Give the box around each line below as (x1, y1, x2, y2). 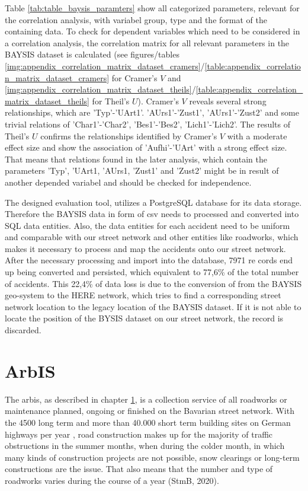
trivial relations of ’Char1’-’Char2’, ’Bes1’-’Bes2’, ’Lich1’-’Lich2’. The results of (5, 117, 291, 130)
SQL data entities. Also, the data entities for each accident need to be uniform (5, 219, 290, 231)
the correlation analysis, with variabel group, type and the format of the (5, 13, 267, 25)
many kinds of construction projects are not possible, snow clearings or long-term (5, 451, 300, 463)
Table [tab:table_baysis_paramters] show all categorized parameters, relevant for (5, 2, 300, 14)
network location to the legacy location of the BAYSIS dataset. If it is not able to (5, 300, 301, 313)
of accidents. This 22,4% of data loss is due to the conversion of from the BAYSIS (5, 277, 302, 289)
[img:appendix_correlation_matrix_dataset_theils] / (5, 83, 196, 95)
